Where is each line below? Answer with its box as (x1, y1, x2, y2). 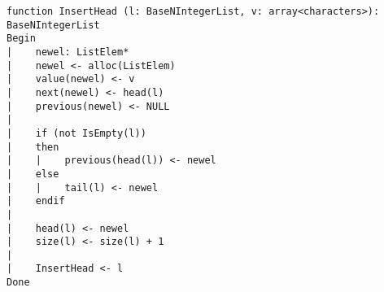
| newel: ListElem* (7, 46, 129, 58)
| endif (7, 195, 65, 207)
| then (7, 141, 59, 153)
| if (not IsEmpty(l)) (7, 127, 146, 139)
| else (7, 168, 59, 180)
